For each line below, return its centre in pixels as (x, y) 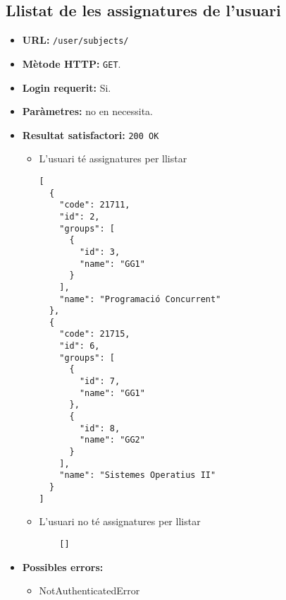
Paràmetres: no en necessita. (87, 111)
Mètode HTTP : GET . (71, 63)
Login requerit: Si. (67, 87)
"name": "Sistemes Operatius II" (138, 475)
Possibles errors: (63, 566)
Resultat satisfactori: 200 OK (91, 134)
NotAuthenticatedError (89, 590)
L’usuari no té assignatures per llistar (120, 521)
